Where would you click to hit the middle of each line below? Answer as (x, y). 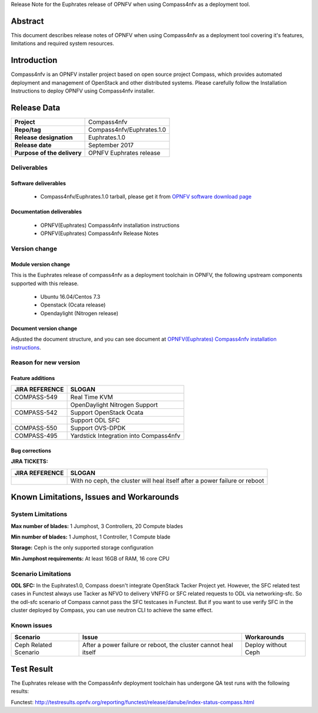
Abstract (27, 21)
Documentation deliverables (47, 212)
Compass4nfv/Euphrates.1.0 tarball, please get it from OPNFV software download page (146, 197)
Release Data (36, 108)
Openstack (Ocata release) (73, 305)
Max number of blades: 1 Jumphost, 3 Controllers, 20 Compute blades (97, 526)
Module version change (41, 264)
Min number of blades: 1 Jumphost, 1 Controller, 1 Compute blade (91, 537)
